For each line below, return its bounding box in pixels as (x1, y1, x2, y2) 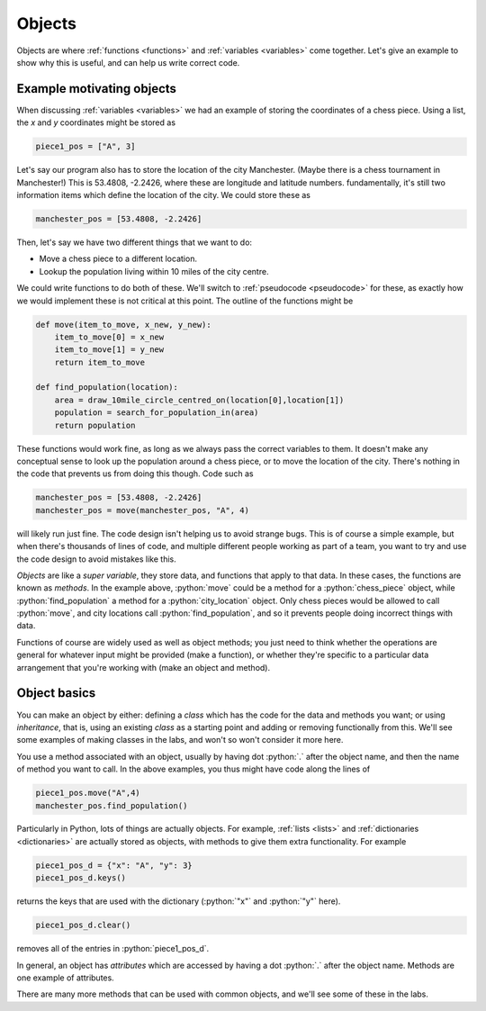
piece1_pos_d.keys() (35, 873, 126, 883)
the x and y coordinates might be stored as (16, 117, 175, 128)
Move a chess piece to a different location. (39, 253, 198, 265)
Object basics (16, 685, 96, 701)
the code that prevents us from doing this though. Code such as (16, 468, 254, 479)
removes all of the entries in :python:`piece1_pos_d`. (16, 943, 210, 954)
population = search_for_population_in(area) (54, 408, 259, 418)
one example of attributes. (16, 972, 114, 983)
